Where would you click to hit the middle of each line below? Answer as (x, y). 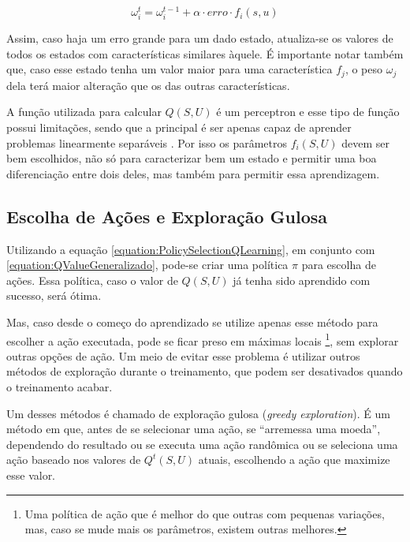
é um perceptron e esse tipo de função (308, 112)
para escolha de (339, 265)
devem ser (365, 142)
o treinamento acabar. (60, 387)
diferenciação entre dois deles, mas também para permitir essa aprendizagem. (193, 173)
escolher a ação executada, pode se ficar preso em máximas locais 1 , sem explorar (203, 339)
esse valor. (31, 475)
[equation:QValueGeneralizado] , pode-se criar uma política (147, 265)
